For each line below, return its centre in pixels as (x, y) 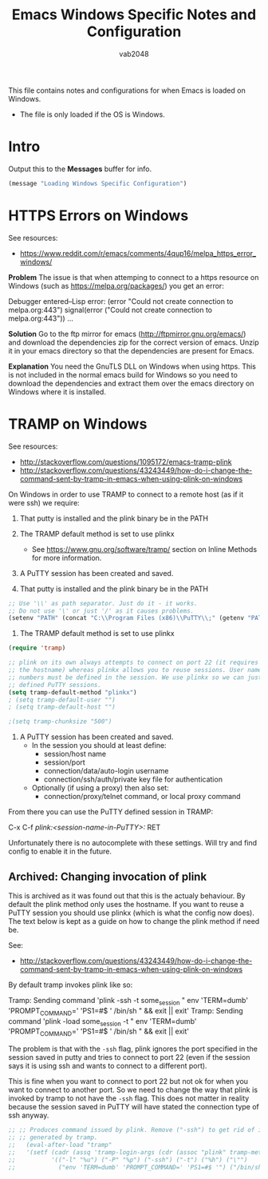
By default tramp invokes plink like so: (71, 985)
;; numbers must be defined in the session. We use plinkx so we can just (135, 677)
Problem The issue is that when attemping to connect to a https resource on (134, 277)
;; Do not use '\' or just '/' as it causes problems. (101, 611)
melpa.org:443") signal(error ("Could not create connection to (110, 310)
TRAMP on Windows (78, 424)
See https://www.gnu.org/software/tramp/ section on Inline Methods (144, 549)
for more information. (67, 558)
